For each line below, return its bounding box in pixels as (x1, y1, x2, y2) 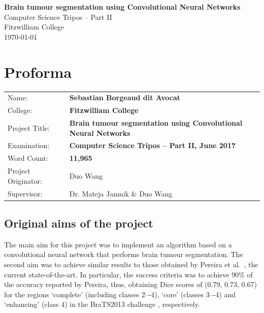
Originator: (8, 175, 42, 186)
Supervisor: (8, 188, 43, 198)
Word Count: (8, 153, 48, 163)
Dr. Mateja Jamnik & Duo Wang (69, 188, 173, 198)
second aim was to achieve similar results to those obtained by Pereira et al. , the (4, 259, 258, 269)
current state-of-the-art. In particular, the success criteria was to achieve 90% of (4, 269, 253, 279)
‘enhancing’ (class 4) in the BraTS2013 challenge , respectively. (4, 299, 200, 309)
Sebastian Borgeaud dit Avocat (69, 92, 180, 103)
